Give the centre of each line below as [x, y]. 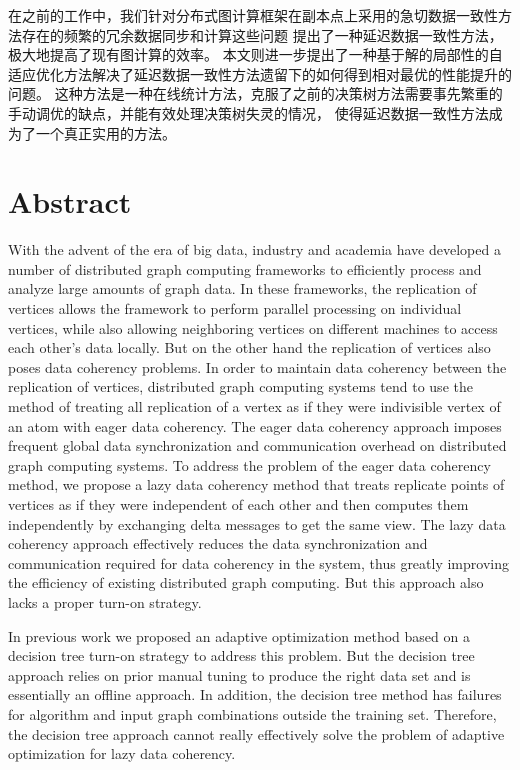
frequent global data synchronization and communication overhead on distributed [257, 445]
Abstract [70, 201]
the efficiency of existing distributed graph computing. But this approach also [246, 582]
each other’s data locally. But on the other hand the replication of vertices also [249, 347]
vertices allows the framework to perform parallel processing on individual [235, 308]
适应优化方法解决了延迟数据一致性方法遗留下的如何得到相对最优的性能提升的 [260, 73]
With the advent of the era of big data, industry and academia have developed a [254, 249]
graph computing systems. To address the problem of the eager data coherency [249, 464]
